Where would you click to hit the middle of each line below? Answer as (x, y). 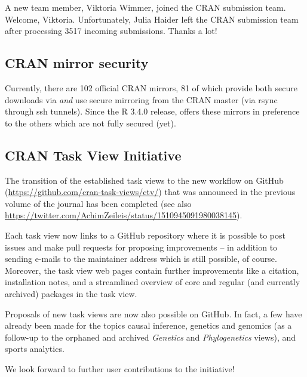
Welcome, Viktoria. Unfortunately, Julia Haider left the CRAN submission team (152, 19)
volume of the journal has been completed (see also (98, 203)
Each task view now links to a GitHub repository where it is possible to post (145, 235)
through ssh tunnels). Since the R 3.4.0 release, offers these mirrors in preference (152, 111)
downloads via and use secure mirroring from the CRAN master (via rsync (141, 99)
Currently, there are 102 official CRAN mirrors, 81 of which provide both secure (151, 87)
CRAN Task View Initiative (93, 155)
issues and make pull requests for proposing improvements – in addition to (141, 247)
